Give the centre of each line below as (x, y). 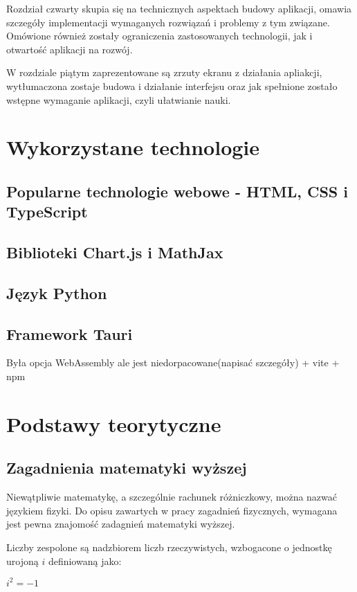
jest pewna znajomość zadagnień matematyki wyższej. (121, 524)
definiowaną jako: (85, 560)
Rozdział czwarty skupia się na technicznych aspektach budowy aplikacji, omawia (179, 8)
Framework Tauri (70, 333)
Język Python (57, 293)
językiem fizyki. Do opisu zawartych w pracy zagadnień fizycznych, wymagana (172, 510)
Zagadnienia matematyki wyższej (127, 468)
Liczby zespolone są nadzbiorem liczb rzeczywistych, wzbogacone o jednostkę (169, 547)
